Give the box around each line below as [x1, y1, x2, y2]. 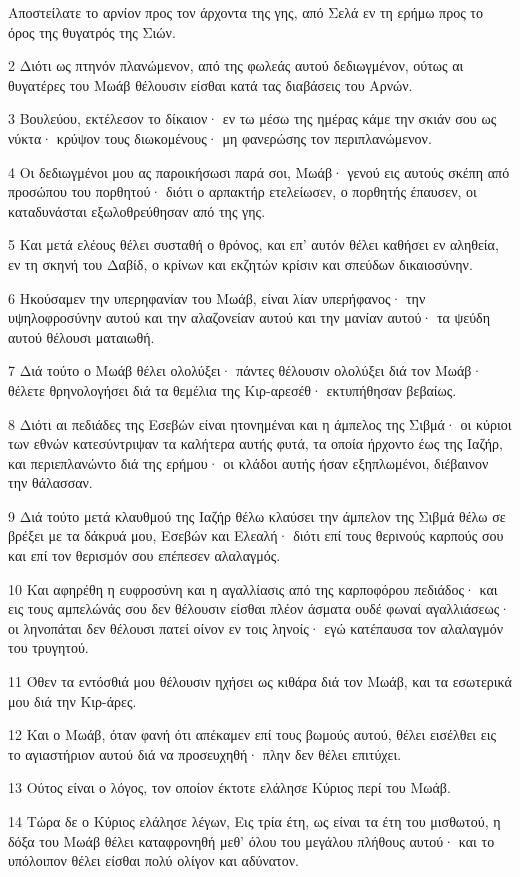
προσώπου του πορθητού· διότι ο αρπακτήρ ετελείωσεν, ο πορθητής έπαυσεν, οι [8, 181, 477, 202]
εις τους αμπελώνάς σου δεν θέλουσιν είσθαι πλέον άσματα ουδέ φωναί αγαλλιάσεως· [8, 598, 511, 619]
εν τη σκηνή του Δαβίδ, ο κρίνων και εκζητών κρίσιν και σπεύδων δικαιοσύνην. [8, 253, 473, 274]
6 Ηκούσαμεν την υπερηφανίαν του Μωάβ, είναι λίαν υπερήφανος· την [8, 287, 426, 308]
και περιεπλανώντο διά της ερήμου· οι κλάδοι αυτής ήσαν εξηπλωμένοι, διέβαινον [8, 452, 489, 473]
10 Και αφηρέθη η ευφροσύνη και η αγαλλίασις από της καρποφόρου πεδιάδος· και [8, 578, 498, 599]
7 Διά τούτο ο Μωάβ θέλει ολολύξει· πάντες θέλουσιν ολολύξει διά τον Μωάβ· [8, 360, 483, 381]
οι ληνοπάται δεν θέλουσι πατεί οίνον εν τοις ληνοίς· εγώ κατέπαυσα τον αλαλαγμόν [8, 617, 504, 638]
